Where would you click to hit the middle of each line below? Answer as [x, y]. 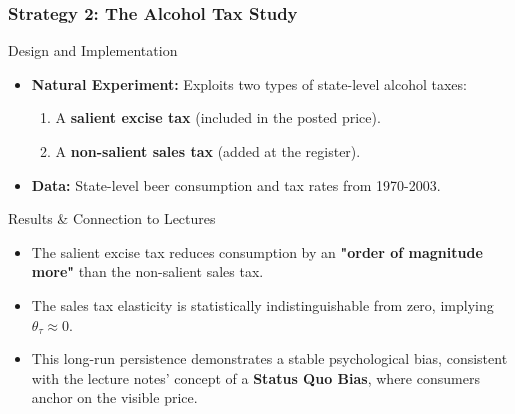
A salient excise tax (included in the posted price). [218, 117]
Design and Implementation [93, 50]
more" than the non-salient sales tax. [147, 271]
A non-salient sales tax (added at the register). [208, 151]
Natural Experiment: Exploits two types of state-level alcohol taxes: [249, 83]
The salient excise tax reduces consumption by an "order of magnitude [257, 251]
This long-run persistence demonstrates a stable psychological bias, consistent [269, 358]
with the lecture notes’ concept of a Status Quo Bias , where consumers [255, 377]
